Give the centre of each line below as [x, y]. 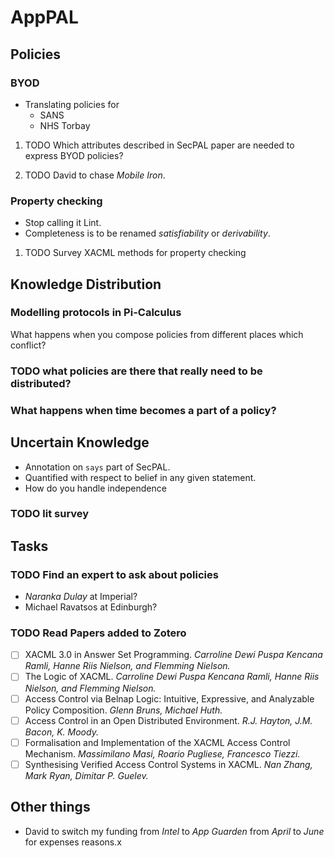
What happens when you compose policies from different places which [157, 334]
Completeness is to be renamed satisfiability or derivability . [147, 233]
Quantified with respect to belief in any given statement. [140, 477]
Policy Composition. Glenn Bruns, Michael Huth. [123, 710]
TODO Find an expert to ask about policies [114, 574]
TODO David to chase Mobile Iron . [95, 175]
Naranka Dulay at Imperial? [81, 597]
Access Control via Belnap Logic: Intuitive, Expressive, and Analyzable [169, 698]
